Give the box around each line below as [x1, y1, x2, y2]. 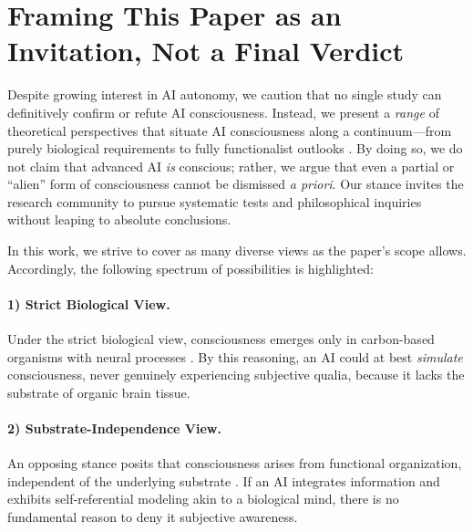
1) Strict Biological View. [7, 294, 170, 313]
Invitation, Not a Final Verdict [7, 32, 405, 69]
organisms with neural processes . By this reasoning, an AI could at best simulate [7, 347, 463, 366]
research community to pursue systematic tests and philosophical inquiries [7, 192, 422, 211]
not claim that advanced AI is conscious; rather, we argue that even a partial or [7, 156, 455, 175]
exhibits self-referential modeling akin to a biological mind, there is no [7, 489, 399, 508]
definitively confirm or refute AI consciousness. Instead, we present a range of [7, 102, 439, 121]
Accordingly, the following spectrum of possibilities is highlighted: [7, 258, 374, 277]
